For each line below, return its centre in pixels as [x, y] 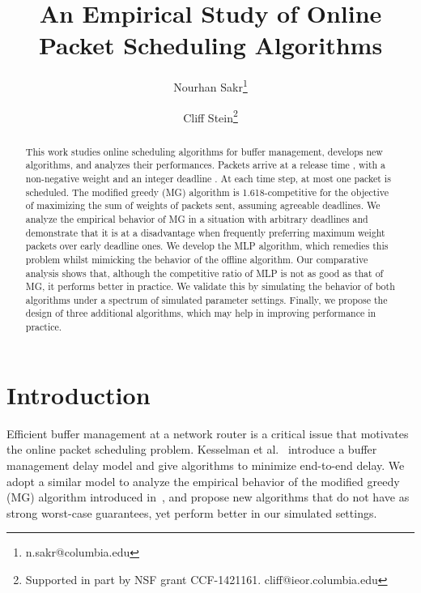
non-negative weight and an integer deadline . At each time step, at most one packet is [208, 178]
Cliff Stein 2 [210, 116]
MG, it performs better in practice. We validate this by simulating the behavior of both [210, 286]
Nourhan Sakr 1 [210, 85]
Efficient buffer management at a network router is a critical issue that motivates [208, 433]
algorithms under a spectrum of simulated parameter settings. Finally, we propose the [206, 299]
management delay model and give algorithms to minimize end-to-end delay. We [206, 465]
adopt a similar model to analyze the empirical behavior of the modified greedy [203, 481]
